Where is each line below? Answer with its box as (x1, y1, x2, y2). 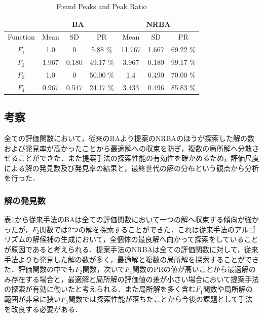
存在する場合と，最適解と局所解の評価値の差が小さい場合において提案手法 (11, 273, 259, 284)
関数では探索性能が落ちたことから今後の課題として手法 (68, 294, 253, 304)
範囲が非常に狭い (4, 294, 61, 304)
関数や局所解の (203, 284, 253, 294)
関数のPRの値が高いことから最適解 (132, 264, 249, 274)
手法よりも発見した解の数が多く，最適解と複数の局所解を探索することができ (4, 254, 259, 264)
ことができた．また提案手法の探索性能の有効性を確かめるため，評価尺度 (18, 153, 259, 163)
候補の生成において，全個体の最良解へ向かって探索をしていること (39, 234, 258, 244)
